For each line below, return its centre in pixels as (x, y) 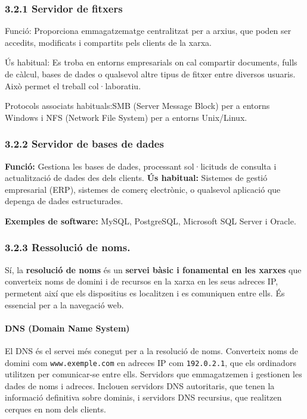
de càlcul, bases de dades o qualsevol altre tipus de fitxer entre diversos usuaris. (150, 74)
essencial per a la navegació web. (64, 304)
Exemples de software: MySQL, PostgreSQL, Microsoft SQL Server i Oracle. (151, 221)
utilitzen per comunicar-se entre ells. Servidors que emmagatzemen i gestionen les (153, 374)
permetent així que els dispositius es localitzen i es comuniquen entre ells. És (145, 293)
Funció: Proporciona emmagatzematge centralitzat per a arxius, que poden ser (148, 31)
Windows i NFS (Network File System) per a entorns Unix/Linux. (126, 117)
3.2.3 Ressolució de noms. (68, 247)
